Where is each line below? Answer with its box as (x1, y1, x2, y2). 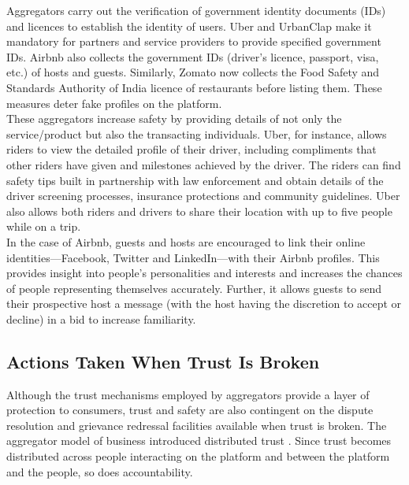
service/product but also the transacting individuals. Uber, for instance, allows (6, 125, 387, 142)
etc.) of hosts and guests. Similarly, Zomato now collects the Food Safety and (6, 64, 380, 80)
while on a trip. (6, 218, 81, 235)
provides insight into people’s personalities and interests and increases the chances (6, 265, 403, 281)
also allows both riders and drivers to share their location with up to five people (6, 202, 392, 219)
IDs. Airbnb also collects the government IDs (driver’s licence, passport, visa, (6, 48, 379, 65)
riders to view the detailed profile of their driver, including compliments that (6, 141, 377, 157)
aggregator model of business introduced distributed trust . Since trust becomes (6, 432, 392, 449)
